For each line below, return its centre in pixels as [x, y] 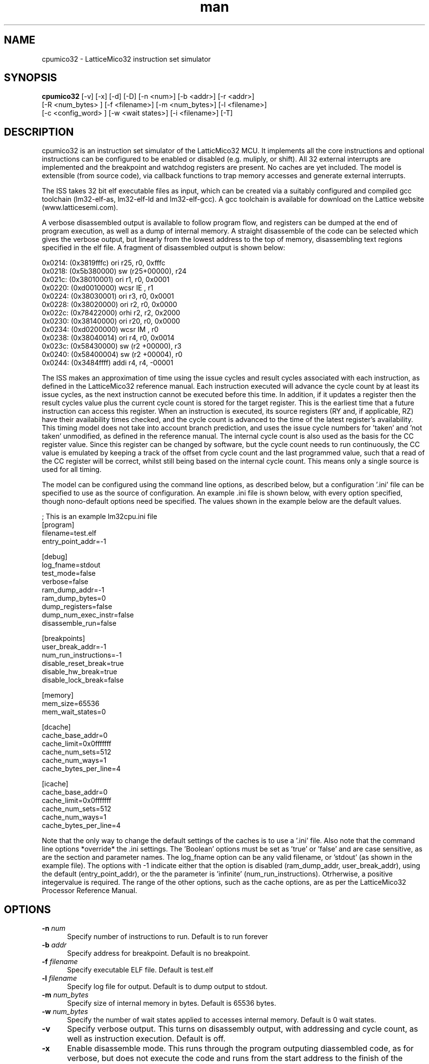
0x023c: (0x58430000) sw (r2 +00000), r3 [112, 346]
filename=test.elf [69, 533]
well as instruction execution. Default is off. [146, 1039]
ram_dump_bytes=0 [74, 598]
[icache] [55, 784]
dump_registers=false [77, 607]
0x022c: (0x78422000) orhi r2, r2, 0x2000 [111, 313]
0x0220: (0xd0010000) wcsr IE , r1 [97, 288]
